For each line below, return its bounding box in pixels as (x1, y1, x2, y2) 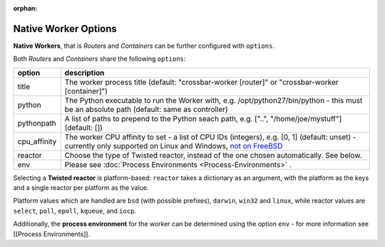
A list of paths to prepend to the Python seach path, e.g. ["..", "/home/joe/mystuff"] (64, 114, 342, 123)
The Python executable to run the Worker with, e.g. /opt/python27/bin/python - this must (64, 95, 363, 105)
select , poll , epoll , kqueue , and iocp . (13, 206, 137, 215)
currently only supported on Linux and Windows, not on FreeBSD (64, 141, 283, 151)
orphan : (13, 4, 38, 12)
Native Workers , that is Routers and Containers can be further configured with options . (13, 41, 274, 50)
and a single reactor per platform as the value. (13, 183, 149, 192)
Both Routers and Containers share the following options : (13, 54, 186, 64)
